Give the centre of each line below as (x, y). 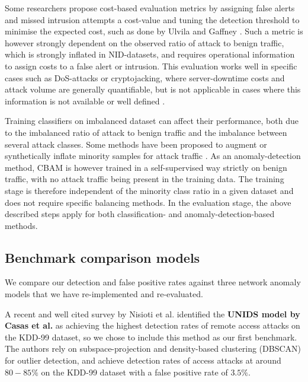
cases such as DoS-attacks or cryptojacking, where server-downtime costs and (145, 77)
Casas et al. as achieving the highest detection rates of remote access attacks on (153, 325)
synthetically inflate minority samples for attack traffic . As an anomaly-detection (153, 156)
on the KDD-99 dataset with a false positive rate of (134, 372)
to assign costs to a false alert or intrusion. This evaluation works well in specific (151, 66)
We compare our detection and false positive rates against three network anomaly (153, 282)
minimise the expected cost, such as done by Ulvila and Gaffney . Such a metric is (154, 31)
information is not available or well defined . (85, 101)
